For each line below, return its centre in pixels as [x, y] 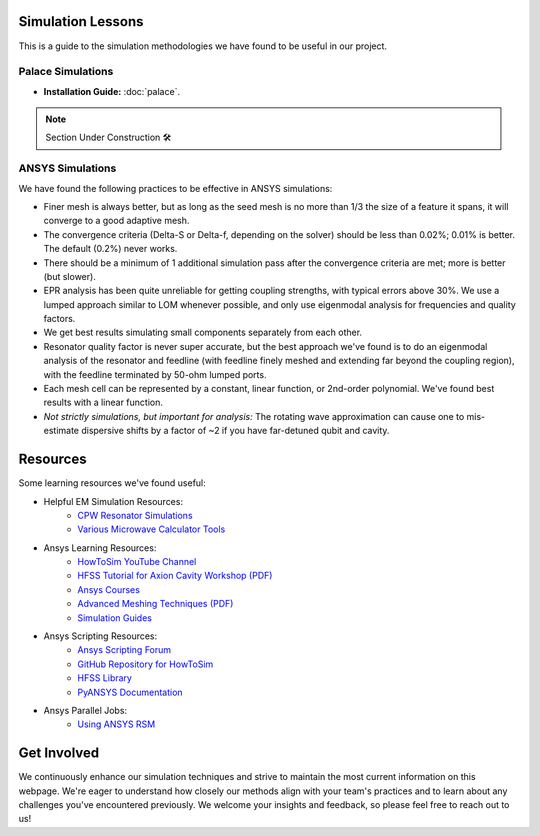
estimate [61, 431]
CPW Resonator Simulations [135, 515]
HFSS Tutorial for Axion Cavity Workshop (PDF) [175, 576]
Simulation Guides [114, 617]
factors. [59, 319]
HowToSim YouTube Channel [137, 562]
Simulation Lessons [81, 21]
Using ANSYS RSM [116, 724]
